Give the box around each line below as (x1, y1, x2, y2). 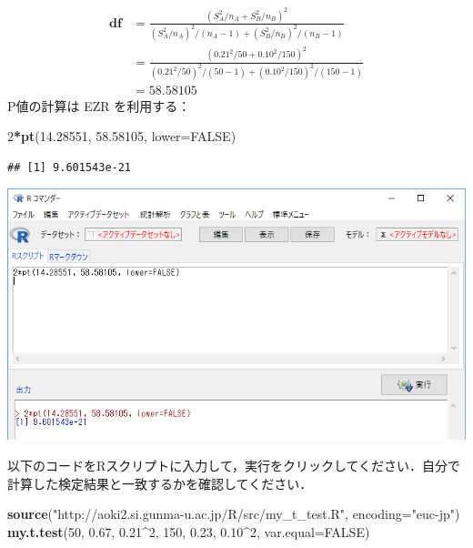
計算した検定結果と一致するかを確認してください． (7, 473, 313, 492)
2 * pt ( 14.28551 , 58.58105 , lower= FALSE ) (7, 127, 236, 146)
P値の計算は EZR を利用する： (7, 96, 191, 115)
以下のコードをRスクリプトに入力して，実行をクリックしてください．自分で (7, 456, 461, 475)
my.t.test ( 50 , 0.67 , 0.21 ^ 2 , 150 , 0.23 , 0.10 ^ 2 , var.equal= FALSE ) (7, 522, 370, 541)
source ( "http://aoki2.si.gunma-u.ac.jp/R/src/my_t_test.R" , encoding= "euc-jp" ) (7, 504, 460, 523)
